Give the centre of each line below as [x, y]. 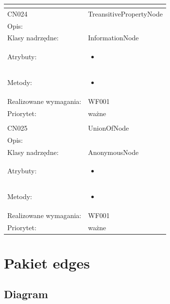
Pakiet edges [47, 263]
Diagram [26, 294]
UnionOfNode [109, 127]
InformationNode [113, 38]
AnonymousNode [113, 152]
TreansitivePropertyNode [125, 13]
